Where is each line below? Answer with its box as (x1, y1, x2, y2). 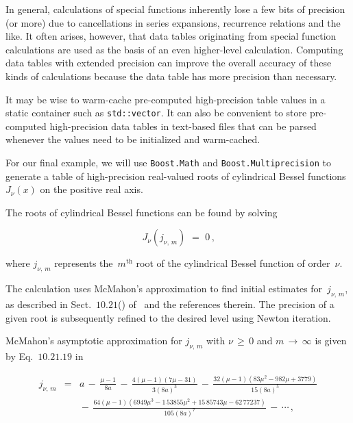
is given (315, 333, 347, 348)
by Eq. (5, 349, 34, 363)
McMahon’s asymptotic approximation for (5, 333, 182, 348)
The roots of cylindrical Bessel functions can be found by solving (5, 205, 278, 219)
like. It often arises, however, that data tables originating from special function (5, 29, 337, 43)
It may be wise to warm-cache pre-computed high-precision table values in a (5, 92, 326, 106)
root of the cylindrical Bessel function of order (136, 256, 330, 270)
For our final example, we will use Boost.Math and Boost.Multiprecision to (5, 155, 331, 169)
